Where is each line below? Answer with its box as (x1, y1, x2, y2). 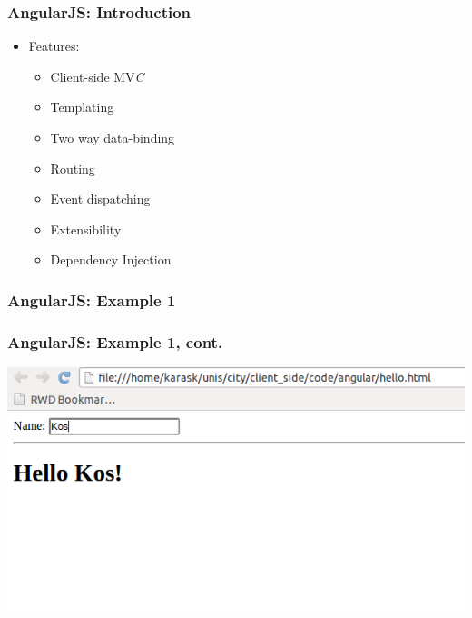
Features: (28, 36, 80, 55)
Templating (50, 97, 114, 116)
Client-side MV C (50, 66, 144, 85)
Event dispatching (50, 189, 151, 208)
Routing (50, 158, 95, 177)
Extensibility (50, 219, 122, 238)
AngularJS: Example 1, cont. (7, 330, 223, 353)
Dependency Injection (50, 250, 172, 269)
